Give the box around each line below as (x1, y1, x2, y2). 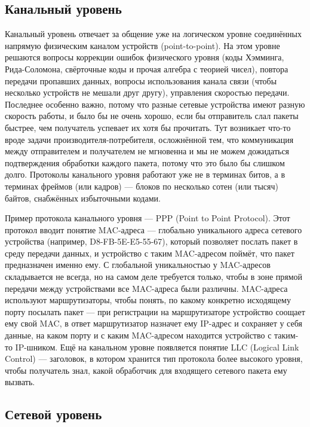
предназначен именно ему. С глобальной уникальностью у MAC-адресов (5, 258, 271, 271)
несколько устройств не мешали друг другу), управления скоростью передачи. (5, 86, 290, 99)
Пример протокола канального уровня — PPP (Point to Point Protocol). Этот (5, 212, 290, 224)
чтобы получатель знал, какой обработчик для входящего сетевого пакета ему (5, 364, 287, 376)
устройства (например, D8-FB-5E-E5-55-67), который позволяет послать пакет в (5, 235, 298, 248)
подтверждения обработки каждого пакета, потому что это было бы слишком (5, 156, 285, 169)
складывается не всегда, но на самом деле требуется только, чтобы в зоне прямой (5, 270, 303, 283)
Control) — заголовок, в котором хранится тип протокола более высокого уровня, (5, 352, 303, 365)
